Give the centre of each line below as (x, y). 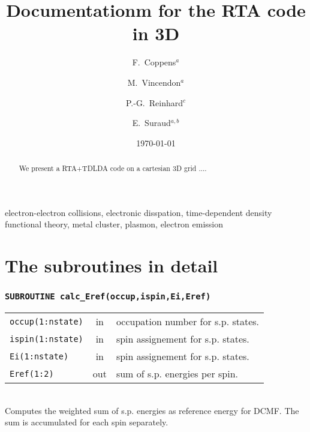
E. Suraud (151, 123)
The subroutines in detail (112, 265)
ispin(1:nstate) (46, 339)
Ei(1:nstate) (39, 356)
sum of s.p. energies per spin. (177, 374)
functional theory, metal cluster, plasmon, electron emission (114, 224)
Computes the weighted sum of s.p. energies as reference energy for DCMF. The (152, 410)
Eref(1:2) (32, 373)
